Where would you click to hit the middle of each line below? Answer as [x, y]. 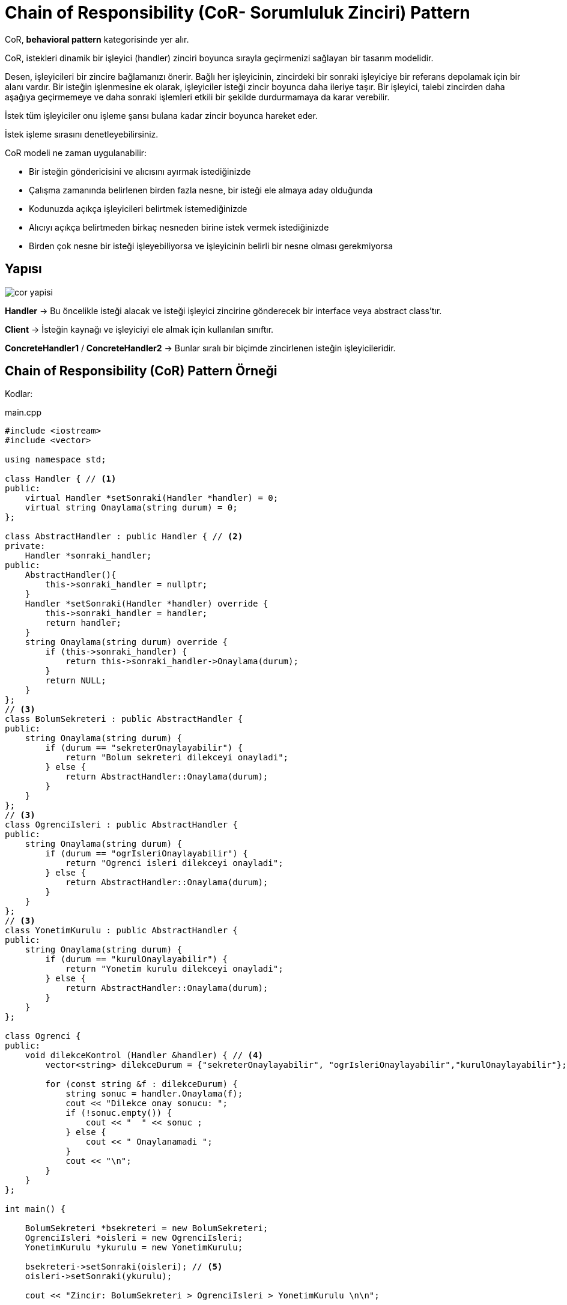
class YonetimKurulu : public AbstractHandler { [121, 931]
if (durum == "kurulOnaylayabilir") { [136, 959]
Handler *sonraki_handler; [88, 556]
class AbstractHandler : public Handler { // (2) [124, 537]
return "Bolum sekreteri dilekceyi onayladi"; [177, 758]
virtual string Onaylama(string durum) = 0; [131, 508]
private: [25, 546]
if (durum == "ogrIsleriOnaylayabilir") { [147, 854]
